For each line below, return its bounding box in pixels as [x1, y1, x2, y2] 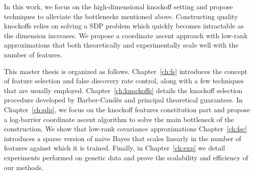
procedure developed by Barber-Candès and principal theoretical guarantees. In [4, 95, 243, 105]
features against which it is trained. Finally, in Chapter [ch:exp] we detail [4, 143, 225, 153]
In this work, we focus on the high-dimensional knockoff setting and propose [4, 1, 233, 11]
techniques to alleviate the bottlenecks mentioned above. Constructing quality [4, 11, 238, 21]
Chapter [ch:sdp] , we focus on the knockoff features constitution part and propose [4, 104, 251, 114]
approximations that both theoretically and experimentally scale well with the [4, 40, 239, 50]
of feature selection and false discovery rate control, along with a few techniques [4, 75, 244, 86]
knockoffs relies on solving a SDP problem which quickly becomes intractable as [4, 21, 244, 31]
